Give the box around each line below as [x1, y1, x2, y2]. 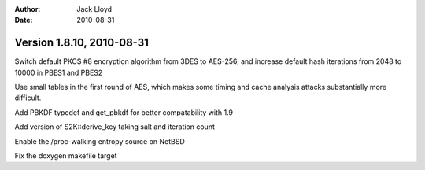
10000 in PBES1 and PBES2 [14, 68, 103, 77]
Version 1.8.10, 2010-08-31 [14, 36, 150, 50]
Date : [14, 16, 33, 25]
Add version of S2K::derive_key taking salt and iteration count [14, 122, 216, 131]
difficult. [14, 93, 42, 102]
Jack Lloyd [76, 5, 113, 13]
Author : [14, 5, 41, 13]
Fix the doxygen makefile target [14, 151, 117, 161]
